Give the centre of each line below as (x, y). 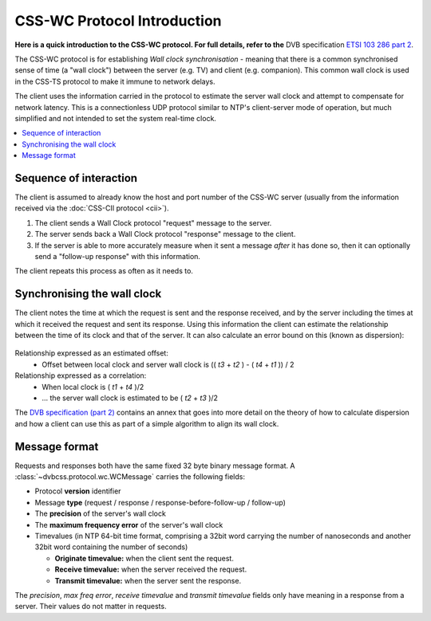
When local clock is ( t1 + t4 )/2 (93, 387)
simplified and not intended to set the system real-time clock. (116, 118)
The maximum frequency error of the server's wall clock (129, 525)
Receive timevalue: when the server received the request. (151, 569)
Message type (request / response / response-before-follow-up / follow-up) (160, 502)
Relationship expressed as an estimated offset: (92, 353)
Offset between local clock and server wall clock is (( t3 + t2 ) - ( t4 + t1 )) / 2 (168, 364)
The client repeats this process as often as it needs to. (104, 271)
